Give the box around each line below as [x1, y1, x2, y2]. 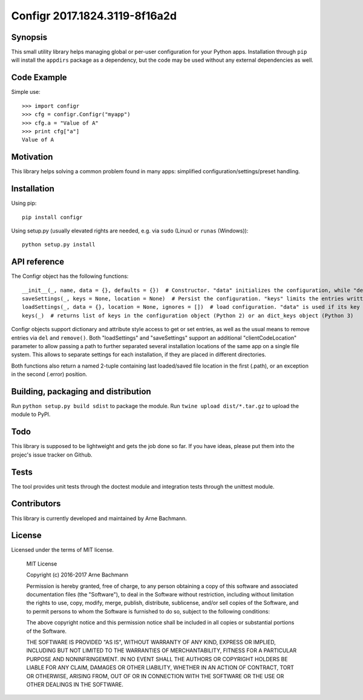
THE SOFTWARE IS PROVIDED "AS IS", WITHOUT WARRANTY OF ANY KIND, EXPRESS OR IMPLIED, [26, 638, 276, 646]
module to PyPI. [11, 411, 51, 418]
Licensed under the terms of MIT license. [11, 546, 114, 553]
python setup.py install [22, 241, 96, 248]
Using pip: [11, 200, 37, 207]
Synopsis [11, 32, 48, 42]
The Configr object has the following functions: [11, 272, 129, 280]
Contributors [11, 498, 61, 509]
